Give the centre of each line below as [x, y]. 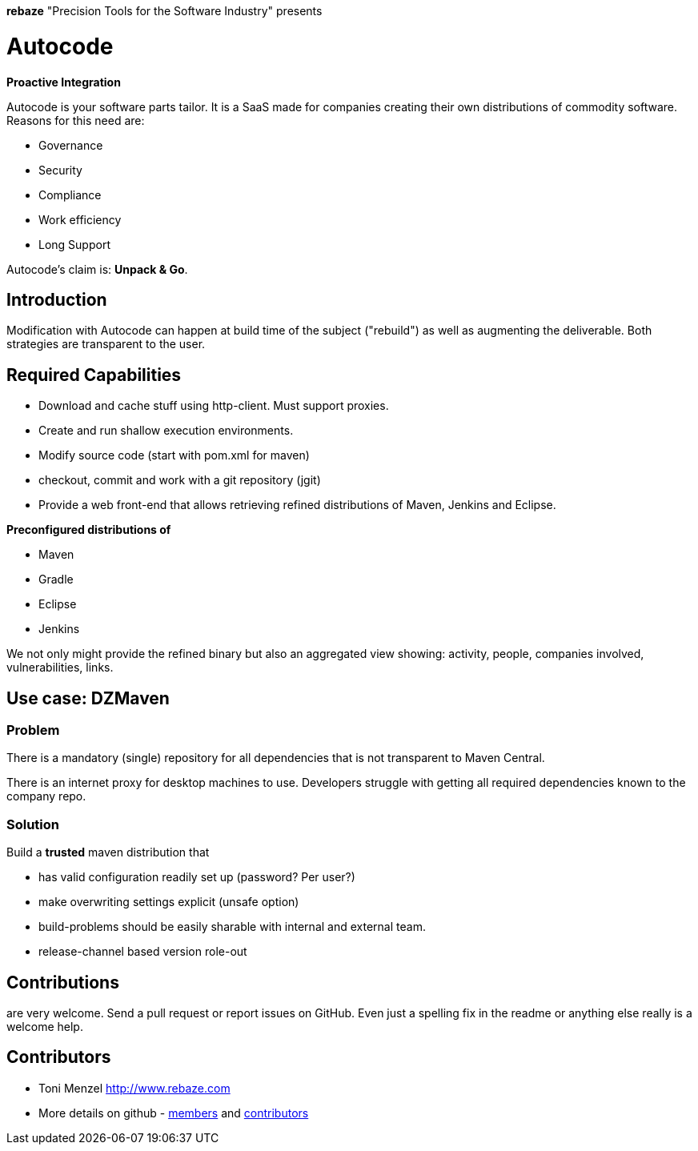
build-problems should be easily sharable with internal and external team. [232, 927]
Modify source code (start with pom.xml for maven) [174, 455]
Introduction [57, 299]
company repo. [46, 796]
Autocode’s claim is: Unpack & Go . [97, 269]
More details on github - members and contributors [174, 1113]
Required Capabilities [94, 375]
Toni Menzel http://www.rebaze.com [134, 1088]
